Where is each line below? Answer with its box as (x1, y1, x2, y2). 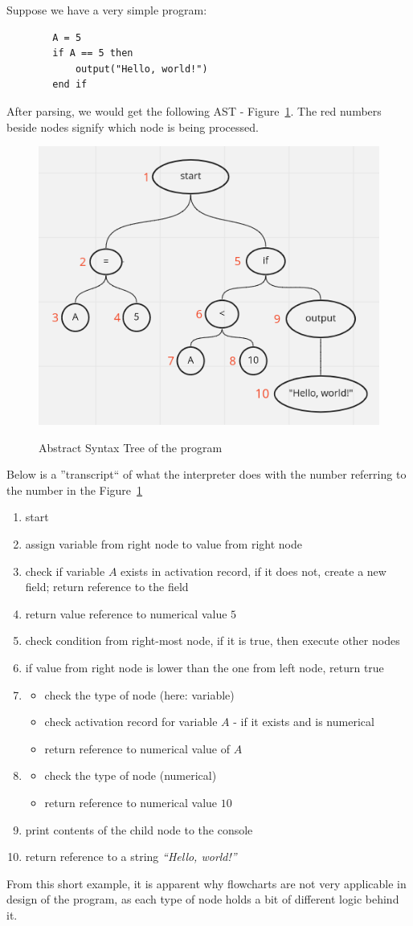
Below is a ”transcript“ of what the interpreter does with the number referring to (6, 466, 407, 483)
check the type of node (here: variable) (44, 686, 235, 703)
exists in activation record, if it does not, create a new (121, 562, 386, 579)
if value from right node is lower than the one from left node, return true (25, 659, 384, 675)
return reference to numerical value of (44, 740, 231, 757)
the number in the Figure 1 (6, 481, 143, 498)
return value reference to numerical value (25, 605, 227, 622)
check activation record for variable (44, 713, 218, 730)
